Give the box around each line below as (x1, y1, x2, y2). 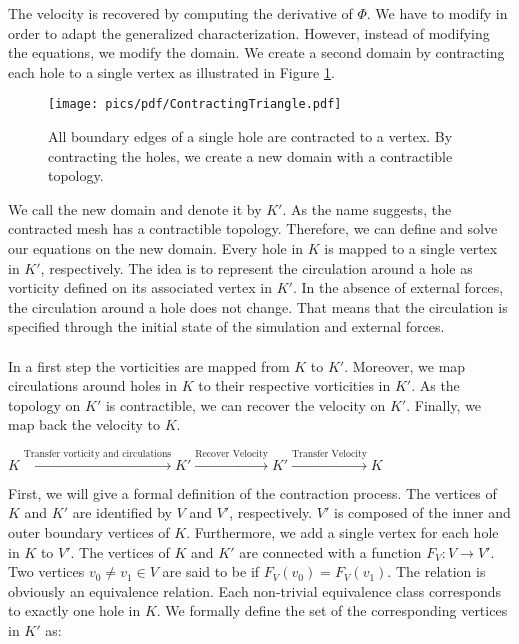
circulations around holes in (8, 375, 178, 396)
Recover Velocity (195, 448, 269, 459)
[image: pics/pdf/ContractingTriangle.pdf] (48, 97, 342, 112)
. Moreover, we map (344, 355, 466, 376)
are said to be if (162, 561, 260, 582)
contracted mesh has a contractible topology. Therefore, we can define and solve (8, 218, 498, 239)
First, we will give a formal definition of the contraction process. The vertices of (8, 482, 497, 503)
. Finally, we (406, 394, 482, 415)
